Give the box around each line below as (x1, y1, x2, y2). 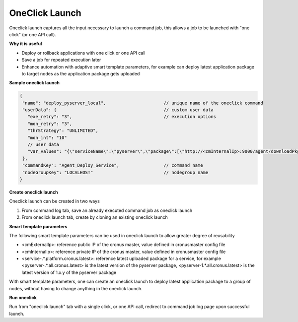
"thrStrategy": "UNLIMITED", (27, 128, 99, 133)
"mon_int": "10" (27, 134, 67, 140)
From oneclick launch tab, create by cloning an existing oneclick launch (21, 214, 168, 220)
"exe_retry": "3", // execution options (27, 114, 216, 120)
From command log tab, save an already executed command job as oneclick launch (21, 207, 193, 213)
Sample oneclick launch (9, 80, 60, 86)
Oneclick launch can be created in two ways (9, 198, 100, 204)
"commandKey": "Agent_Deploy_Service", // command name (22, 163, 203, 168)
